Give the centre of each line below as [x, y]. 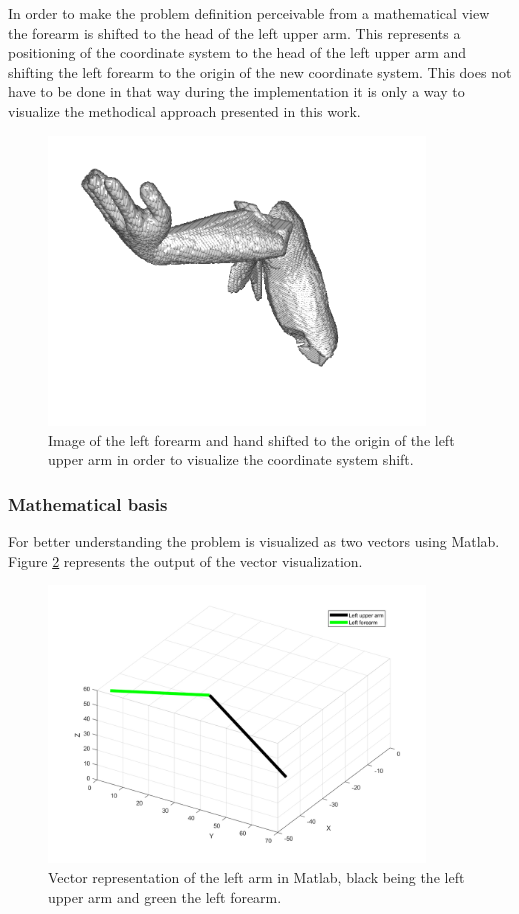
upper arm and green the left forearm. [165, 896]
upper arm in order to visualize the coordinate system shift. [231, 459]
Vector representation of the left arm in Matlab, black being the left [256, 876]
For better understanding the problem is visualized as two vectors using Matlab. [254, 540]
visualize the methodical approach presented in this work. [184, 110]
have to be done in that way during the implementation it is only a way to [236, 91]
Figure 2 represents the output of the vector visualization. [185, 560]
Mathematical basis [88, 503]
